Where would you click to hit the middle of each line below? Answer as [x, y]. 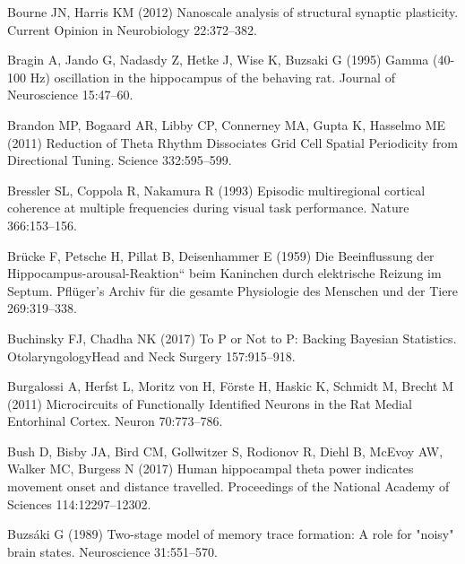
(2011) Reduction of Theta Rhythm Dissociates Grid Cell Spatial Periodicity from [233, 142]
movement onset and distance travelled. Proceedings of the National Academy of [228, 486]
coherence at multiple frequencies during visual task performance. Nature [208, 208]
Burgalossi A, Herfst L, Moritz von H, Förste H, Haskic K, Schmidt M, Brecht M [231, 386]
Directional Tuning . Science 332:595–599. [120, 160]
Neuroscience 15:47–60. [70, 95]
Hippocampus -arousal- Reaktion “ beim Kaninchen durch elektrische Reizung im [224, 273]
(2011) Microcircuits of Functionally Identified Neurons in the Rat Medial [210, 403]
